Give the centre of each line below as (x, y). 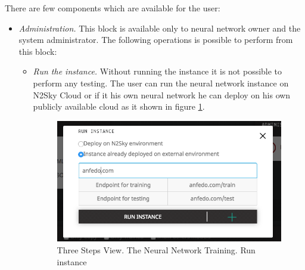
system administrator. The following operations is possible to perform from (156, 40)
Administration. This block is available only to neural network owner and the (160, 28)
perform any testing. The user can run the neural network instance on (161, 83)
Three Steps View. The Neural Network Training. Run (156, 249)
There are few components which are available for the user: (113, 8)
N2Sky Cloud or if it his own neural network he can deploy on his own (162, 94)
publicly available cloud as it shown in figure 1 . (119, 106)
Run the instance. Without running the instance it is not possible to (158, 71)
